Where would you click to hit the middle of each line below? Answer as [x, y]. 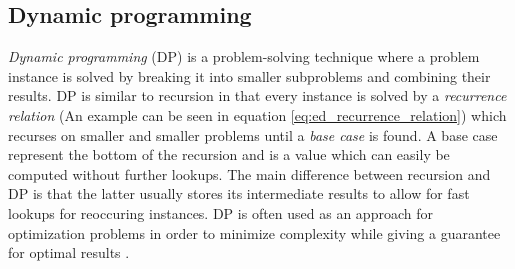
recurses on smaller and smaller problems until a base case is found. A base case [253, 134]
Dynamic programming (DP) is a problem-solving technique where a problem [244, 56]
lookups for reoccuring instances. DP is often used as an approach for [220, 212]
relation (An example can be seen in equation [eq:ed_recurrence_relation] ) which [257, 114]
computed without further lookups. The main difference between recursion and [249, 173]
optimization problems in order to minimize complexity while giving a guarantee [254, 232]
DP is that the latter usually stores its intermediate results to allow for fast [239, 193]
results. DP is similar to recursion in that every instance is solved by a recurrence [257, 95]
